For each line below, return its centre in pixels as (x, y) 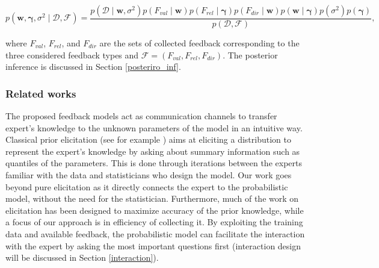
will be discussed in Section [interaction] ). (82, 257)
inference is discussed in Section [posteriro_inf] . (93, 67)
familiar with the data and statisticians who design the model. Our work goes (149, 175)
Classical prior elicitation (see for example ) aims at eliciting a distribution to (148, 139)
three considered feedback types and (72, 55)
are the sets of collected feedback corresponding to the (199, 43)
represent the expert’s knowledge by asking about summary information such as (153, 151)
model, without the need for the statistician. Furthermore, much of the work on (152, 198)
